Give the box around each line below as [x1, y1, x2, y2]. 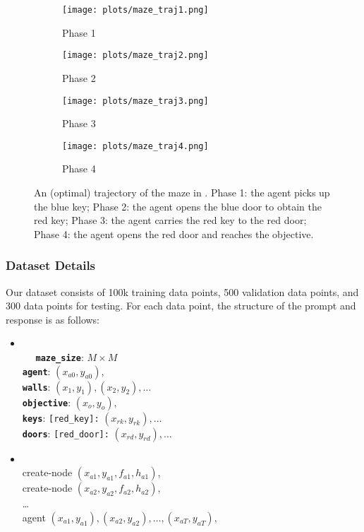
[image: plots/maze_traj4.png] [62, 141, 209, 151]
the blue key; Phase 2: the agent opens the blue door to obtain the [34, 199, 322, 213]
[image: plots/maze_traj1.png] [62, 5, 209, 15]
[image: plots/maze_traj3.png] [62, 95, 209, 106]
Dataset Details [6, 256, 96, 274]
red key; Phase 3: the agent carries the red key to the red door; [34, 213, 307, 227]
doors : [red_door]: [22, 425, 109, 440]
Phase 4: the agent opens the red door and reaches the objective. [34, 226, 314, 241]
